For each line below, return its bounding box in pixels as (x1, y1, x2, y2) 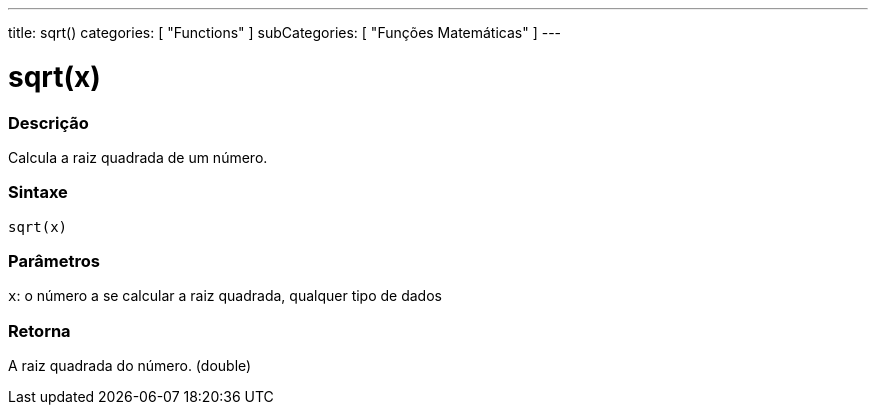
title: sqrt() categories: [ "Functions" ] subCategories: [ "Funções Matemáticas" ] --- (8, 24, 562, 41)
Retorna (8, 320, 71, 341)
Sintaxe (8, 182, 68, 203)
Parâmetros (8, 251, 100, 271)
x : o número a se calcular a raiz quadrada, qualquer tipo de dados (8, 287, 442, 305)
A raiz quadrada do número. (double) (8, 357, 252, 375)
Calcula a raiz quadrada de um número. (8, 148, 268, 166)
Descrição (8, 112, 89, 133)
